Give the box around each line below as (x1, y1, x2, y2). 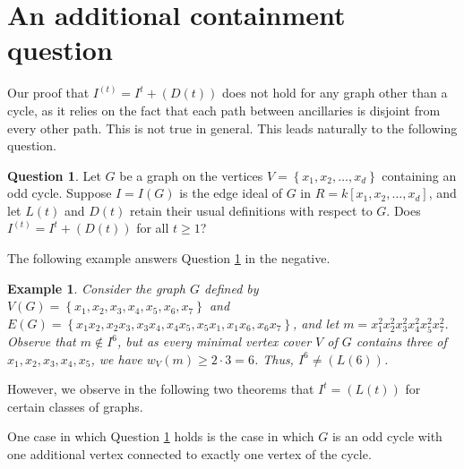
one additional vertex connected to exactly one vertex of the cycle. (7, 444, 372, 463)
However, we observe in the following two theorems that (7, 379, 314, 398)
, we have (90, 349, 142, 368)
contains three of (356, 332, 447, 350)
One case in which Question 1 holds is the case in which (7, 427, 314, 446)
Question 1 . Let (7, 166, 101, 184)
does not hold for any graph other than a (221, 83, 448, 102)
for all (136, 218, 169, 237)
